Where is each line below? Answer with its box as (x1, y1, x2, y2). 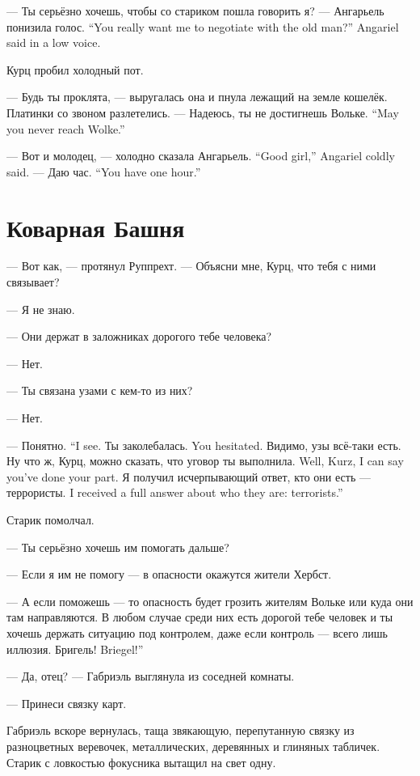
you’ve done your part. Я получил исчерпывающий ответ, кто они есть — (6, 468, 371, 485)
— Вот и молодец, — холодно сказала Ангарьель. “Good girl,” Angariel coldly (6, 147, 395, 164)
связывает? (6, 274, 60, 290)
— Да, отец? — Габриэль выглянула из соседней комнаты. (6, 668, 295, 685)
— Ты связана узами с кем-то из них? (6, 382, 193, 399)
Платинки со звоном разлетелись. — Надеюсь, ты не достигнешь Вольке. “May (6, 104, 399, 121)
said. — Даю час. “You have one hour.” (6, 163, 201, 180)
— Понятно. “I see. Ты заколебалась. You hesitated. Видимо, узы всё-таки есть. (6, 436, 401, 453)
